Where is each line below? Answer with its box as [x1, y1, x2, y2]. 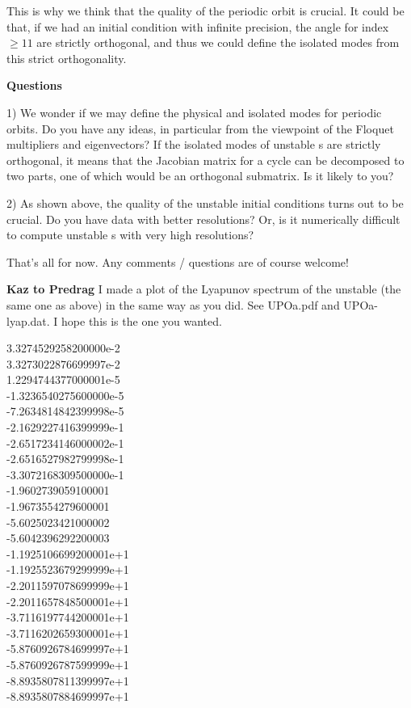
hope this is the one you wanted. [61, 312, 222, 329]
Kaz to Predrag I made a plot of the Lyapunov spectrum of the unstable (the [6, 280, 401, 297]
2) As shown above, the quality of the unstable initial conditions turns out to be [6, 194, 404, 211]
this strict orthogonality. [6, 49, 127, 66]
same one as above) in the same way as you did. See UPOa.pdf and [6, 296, 340, 313]
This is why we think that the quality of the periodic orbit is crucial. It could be [6, 2, 405, 19]
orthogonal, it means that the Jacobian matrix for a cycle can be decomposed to [6, 151, 405, 168]
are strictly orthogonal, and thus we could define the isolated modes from [36, 34, 400, 51]
